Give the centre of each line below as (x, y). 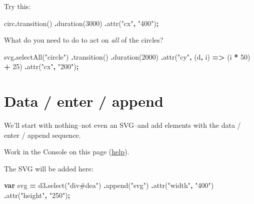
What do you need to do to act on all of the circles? (84, 40)
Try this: (17, 6)
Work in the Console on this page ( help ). (67, 152)
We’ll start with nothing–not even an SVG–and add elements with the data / (122, 125)
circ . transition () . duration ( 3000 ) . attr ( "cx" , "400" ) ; (81, 23)
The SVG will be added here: (49, 168)
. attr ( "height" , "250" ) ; (37, 195)
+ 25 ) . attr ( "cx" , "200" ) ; (41, 66)
